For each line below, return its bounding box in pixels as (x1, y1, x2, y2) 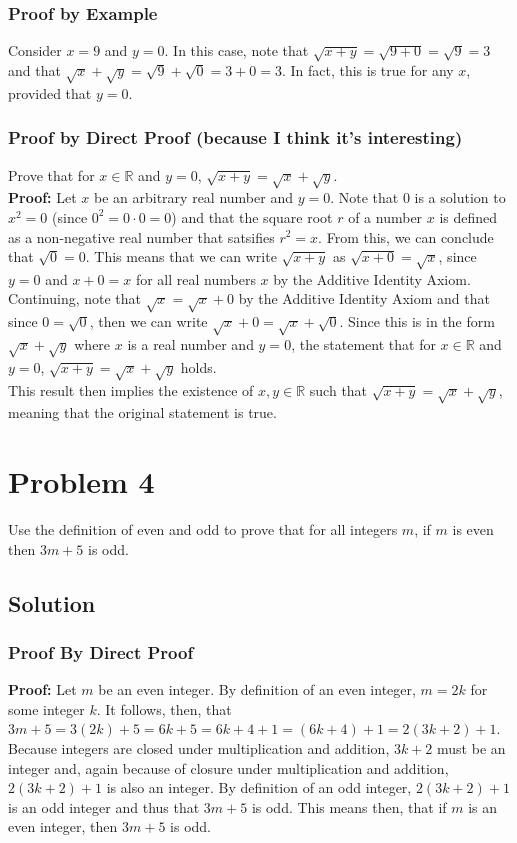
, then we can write (89, 311, 208, 332)
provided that (8, 82, 92, 103)
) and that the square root (171, 206, 333, 227)
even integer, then (8, 816, 118, 837)
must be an (437, 737, 506, 758)
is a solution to (414, 187, 506, 208)
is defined (439, 206, 498, 227)
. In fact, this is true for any (281, 59, 454, 80)
